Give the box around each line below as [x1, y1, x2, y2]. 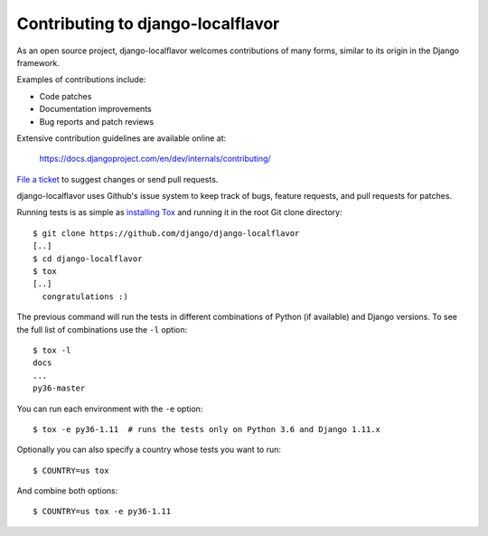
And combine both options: [16, 485, 118, 496]
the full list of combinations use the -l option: [16, 324, 188, 334]
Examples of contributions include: [16, 74, 146, 85]
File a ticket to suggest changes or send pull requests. [16, 174, 219, 184]
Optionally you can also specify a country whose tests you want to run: [16, 444, 282, 456]
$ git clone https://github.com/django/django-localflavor [33, 228, 300, 239]
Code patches [39, 90, 92, 101]
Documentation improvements [39, 104, 153, 115]
